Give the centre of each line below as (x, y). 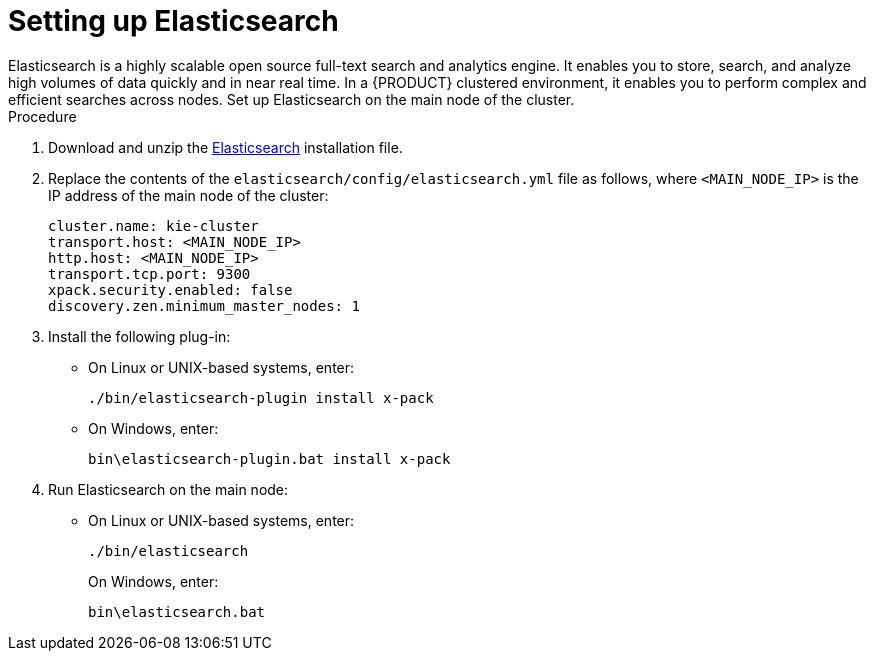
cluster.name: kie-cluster (153, 225)
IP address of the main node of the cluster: (188, 195)
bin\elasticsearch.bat (177, 611)
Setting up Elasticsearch (173, 21)
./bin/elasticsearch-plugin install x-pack (261, 397)
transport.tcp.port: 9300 (149, 273)
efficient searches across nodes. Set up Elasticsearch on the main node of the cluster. (291, 99)
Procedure (42, 116)
